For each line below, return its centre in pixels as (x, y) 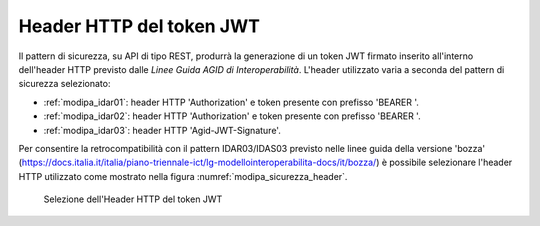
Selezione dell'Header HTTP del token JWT (133, 199)
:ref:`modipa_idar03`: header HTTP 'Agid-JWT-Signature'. (162, 130)
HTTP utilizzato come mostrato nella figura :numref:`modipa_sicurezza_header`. (183, 176)
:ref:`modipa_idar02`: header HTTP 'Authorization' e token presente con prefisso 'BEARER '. (232, 116)
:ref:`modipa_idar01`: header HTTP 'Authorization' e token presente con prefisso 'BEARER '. (231, 102)
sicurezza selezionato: (64, 84)
